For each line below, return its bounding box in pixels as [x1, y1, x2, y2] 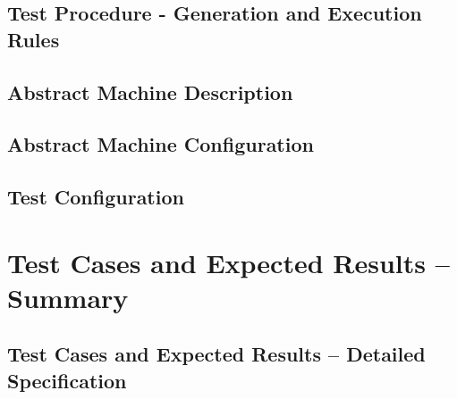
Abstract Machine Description [7, 78, 293, 105]
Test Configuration [7, 183, 184, 211]
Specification [7, 366, 127, 394]
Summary [7, 278, 129, 315]
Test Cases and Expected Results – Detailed [7, 340, 426, 368]
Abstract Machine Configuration [7, 130, 314, 158]
